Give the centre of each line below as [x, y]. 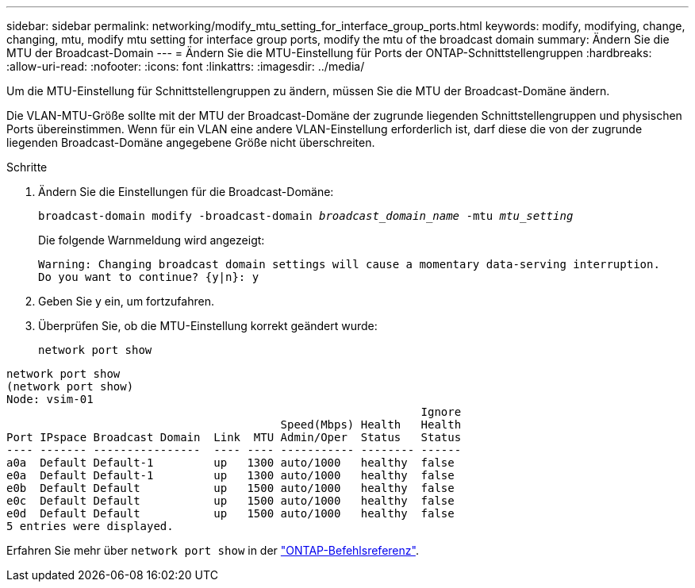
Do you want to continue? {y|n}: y [149, 277]
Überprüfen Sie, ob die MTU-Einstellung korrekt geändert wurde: [208, 326]
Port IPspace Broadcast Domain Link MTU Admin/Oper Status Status [234, 437]
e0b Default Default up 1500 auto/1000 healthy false [230, 488]
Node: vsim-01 [50, 399]
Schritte [27, 167]
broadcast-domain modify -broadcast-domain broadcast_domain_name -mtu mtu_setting [306, 216]
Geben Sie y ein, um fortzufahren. [126, 301]
